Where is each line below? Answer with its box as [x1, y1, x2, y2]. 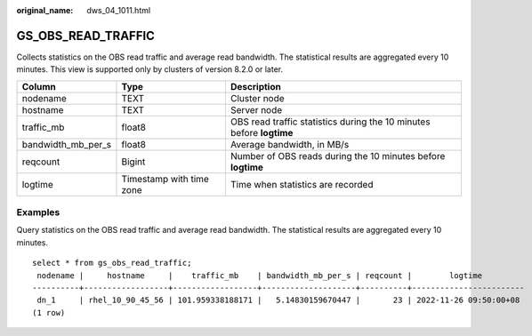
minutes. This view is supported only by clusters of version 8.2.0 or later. [16, 64, 284, 75]
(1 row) [32, 308, 66, 317]
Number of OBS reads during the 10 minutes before [230, 149, 446, 162]
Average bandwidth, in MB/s [230, 138, 350, 150]
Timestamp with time [121, 172, 209, 185]
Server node [230, 103, 283, 116]
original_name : [16, 5, 74, 15]
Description [230, 80, 282, 92]
